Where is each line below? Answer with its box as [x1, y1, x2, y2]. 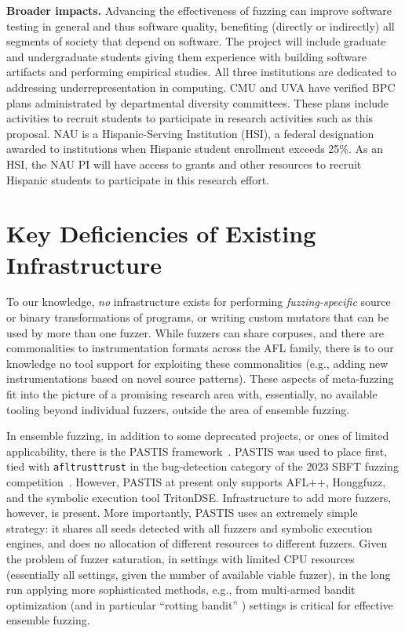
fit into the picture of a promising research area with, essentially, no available [6, 386, 378, 402]
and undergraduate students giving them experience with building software [6, 48, 367, 64]
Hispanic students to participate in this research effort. [6, 171, 269, 187]
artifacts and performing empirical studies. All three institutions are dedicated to [6, 64, 396, 80]
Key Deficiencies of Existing [6, 217, 316, 249]
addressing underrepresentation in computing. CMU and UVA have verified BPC [6, 78, 396, 95]
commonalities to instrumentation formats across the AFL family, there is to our [6, 340, 394, 356]
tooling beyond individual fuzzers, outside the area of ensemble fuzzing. [6, 401, 350, 417]
